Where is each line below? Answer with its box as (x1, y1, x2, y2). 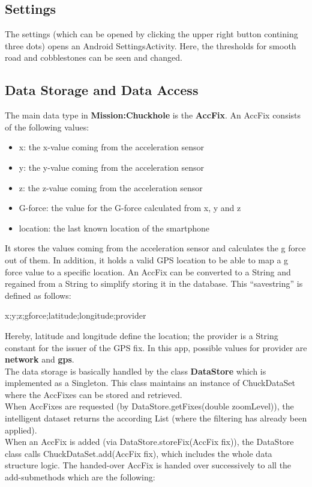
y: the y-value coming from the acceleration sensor (19, 161, 205, 173)
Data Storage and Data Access (5, 81, 199, 99)
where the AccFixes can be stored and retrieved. (5, 388, 182, 400)
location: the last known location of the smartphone (19, 221, 209, 234)
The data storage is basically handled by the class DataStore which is (5, 364, 266, 377)
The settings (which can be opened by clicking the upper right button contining (5, 28, 298, 40)
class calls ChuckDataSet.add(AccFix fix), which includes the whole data (5, 447, 272, 459)
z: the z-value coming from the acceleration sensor (19, 181, 203, 194)
